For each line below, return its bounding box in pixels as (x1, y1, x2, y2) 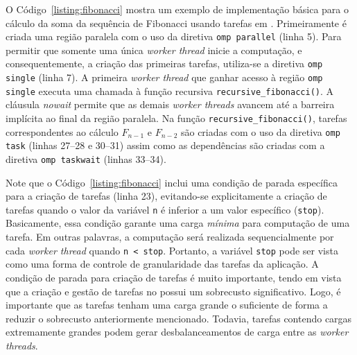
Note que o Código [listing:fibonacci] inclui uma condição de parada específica (6, 175, 338, 189)
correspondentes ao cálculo (6, 124, 119, 139)
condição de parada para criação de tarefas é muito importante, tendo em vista (6, 270, 342, 284)
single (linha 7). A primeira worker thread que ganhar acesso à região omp (6, 70, 323, 85)
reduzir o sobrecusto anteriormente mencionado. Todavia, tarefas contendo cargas (6, 311, 352, 325)
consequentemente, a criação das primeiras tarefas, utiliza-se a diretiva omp (6, 56, 323, 71)
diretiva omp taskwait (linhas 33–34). (6, 151, 166, 166)
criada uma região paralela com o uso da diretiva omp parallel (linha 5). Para (6, 29, 342, 44)
